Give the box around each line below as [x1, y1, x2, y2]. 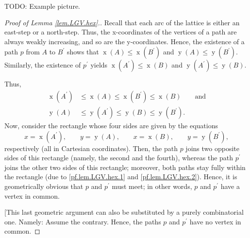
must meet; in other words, [112, 181, 192, 191]
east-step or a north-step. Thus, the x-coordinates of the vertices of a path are [4, 27, 237, 37]
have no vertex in [189, 216, 241, 226]
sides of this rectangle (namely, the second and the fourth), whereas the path [4, 153, 233, 163]
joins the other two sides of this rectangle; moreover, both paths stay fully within [4, 162, 246, 172]
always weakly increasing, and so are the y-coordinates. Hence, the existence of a [4, 36, 245, 46]
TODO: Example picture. [4, 1, 81, 11]
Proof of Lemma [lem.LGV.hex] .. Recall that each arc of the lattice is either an [4, 17, 240, 27]
